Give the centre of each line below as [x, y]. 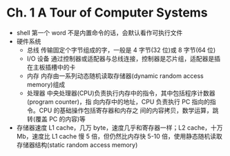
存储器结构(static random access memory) [77, 145]
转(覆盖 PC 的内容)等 [56, 119]
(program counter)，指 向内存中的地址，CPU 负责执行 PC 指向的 [118, 101]
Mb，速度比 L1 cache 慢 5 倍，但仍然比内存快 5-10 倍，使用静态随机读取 [119, 136]
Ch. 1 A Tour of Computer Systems [107, 13]
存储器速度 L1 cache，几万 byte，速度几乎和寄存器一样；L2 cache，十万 [119, 127]
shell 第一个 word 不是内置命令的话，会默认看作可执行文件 [99, 32]
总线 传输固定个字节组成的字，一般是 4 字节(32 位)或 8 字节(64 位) [121, 50]
